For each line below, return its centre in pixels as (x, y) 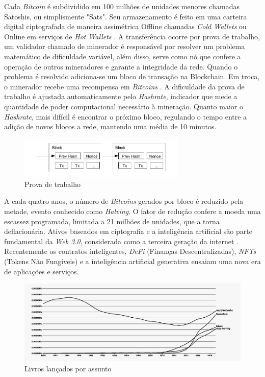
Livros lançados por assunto (68, 368)
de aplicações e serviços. (42, 271)
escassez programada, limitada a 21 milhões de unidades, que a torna (112, 221)
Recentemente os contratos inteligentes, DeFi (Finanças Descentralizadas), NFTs (130, 251)
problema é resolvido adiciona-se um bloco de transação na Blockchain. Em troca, (132, 76)
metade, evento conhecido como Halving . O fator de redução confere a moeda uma (132, 211)
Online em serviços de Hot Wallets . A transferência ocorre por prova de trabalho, (132, 36)
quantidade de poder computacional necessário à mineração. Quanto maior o (124, 106)
